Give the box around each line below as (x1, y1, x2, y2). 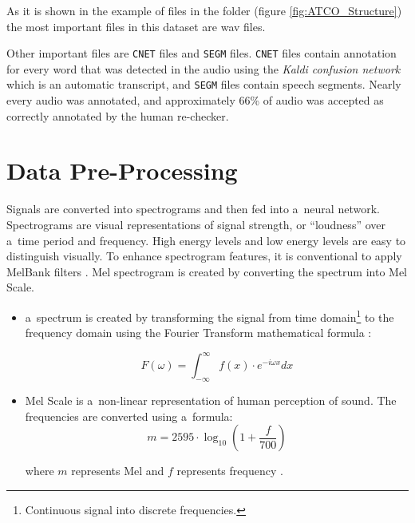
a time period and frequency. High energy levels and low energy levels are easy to (6, 232, 406, 248)
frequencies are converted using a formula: (25, 407, 233, 424)
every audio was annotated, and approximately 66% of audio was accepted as (6, 92, 384, 109)
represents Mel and (71, 462, 164, 479)
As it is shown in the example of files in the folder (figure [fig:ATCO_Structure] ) (6, 2, 402, 18)
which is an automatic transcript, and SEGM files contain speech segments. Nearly (6, 76, 401, 93)
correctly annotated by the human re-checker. (6, 107, 229, 124)
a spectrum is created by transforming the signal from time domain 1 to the (25, 306, 394, 325)
